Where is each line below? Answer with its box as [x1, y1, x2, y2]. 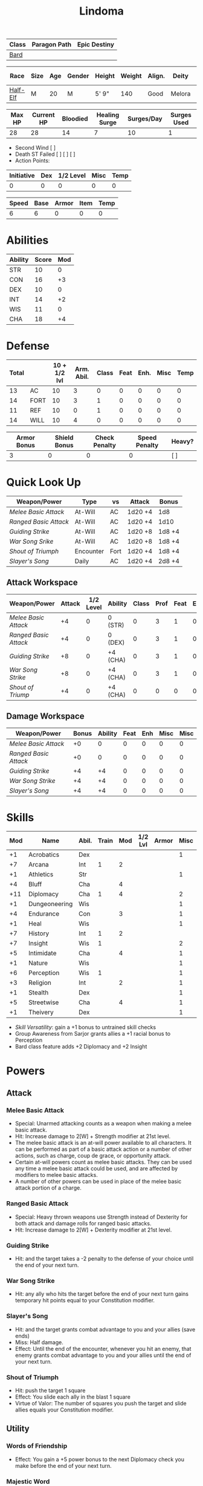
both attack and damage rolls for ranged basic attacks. [14, 1219, 152, 1227]
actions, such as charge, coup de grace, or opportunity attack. [14, 1152, 171, 1159]
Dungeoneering [28, 899, 73, 908]
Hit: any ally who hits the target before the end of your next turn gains [14, 1290, 189, 1298]
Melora [170, 90, 191, 98]
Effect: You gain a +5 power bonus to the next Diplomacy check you [14, 1456, 184, 1463]
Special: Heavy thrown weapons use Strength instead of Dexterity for [14, 1213, 188, 1221]
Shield [54, 433, 74, 442]
